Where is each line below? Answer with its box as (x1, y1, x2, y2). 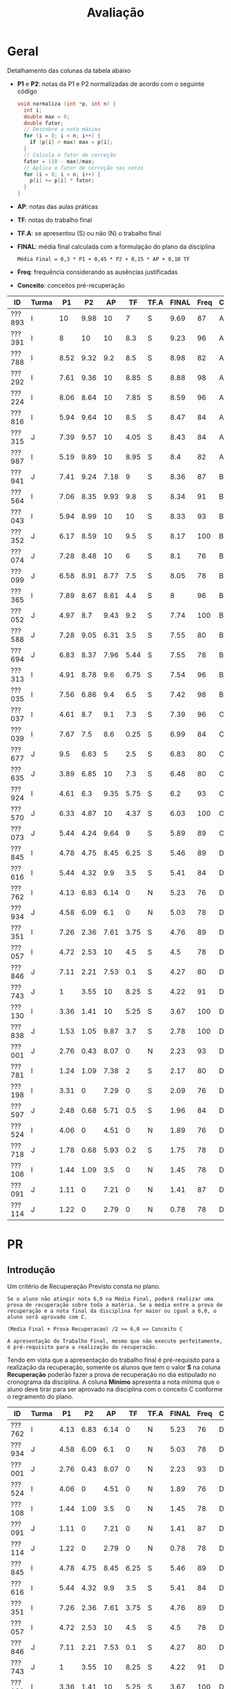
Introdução (7, 1264, 56, 1276)
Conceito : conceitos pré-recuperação (16, 281, 125, 290)
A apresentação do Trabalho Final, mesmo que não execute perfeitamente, (7, 1338, 223, 1345)
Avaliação (87, 5, 144, 21)
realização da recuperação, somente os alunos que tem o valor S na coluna (7, 1363, 221, 1371)
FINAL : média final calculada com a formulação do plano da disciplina (16, 242, 215, 251)
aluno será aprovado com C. (7, 1314, 88, 1320)
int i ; (23, 107, 43, 114)
